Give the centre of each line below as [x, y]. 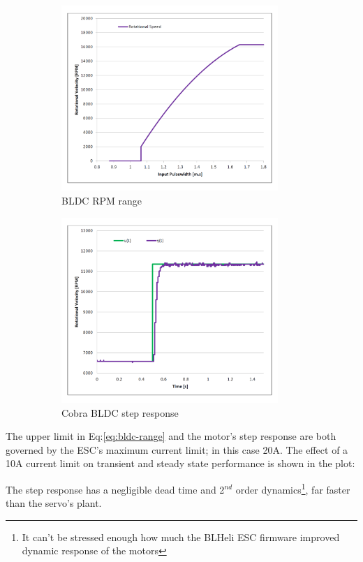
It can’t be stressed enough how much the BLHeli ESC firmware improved [181, 537]
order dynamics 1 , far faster [293, 488]
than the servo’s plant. [54, 503]
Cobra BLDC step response [120, 412]
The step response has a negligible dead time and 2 [115, 489]
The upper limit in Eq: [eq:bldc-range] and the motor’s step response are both [171, 436]
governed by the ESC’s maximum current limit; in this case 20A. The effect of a [177, 449]
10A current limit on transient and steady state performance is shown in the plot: [180, 463]
